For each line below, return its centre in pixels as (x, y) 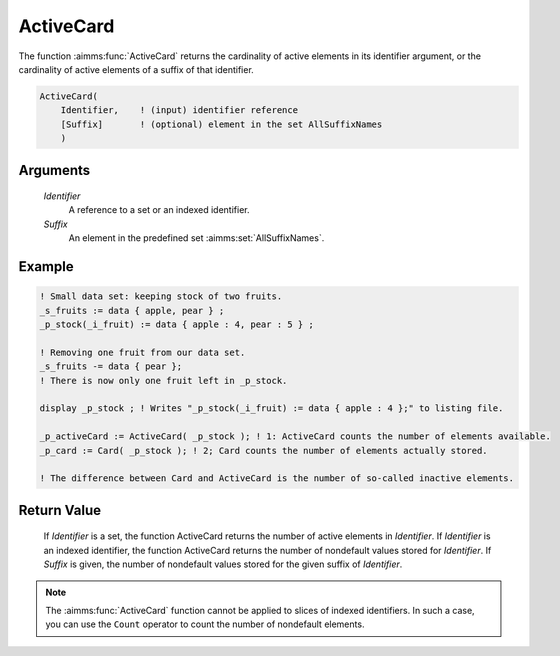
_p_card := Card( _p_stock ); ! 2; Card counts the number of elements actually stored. (264, 450)
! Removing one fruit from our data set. (142, 352)
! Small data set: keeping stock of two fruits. (161, 296)
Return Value (60, 510)
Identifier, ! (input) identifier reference (179, 110)
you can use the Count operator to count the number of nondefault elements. (205, 624)
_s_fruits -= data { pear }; (111, 366)
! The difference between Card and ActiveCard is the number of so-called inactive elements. (277, 478)
